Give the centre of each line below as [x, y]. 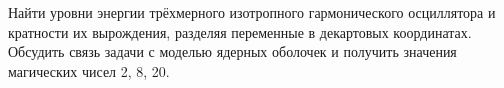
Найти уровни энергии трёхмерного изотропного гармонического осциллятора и [252, 12]
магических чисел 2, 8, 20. [89, 70]
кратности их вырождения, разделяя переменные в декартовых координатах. [240, 31]
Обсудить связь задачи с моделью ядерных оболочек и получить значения [232, 51]
